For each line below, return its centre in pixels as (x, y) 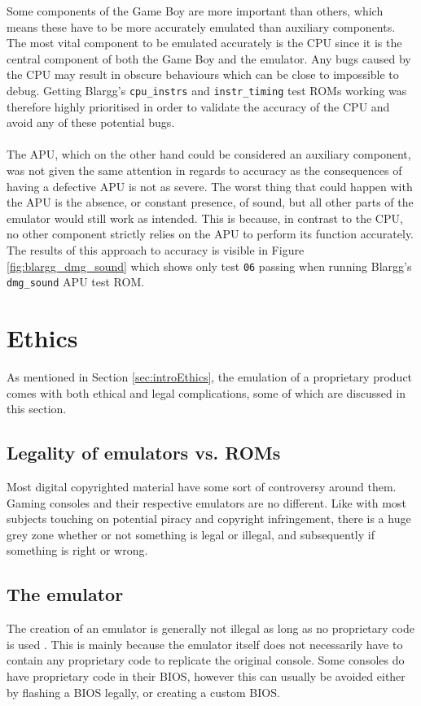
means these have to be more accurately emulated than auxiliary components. (201, 26)
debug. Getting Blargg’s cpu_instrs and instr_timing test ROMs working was (207, 90)
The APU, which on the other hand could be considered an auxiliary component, (209, 154)
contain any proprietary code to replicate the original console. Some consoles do (206, 660)
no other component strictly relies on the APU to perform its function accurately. (210, 234)
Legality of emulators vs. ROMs (144, 453)
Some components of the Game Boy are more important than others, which (195, 11)
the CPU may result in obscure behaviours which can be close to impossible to (203, 74)
